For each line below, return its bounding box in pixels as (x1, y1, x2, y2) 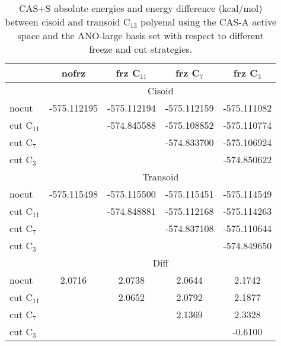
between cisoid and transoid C (5, 15, 130, 28)
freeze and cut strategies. (89, 42, 193, 56)
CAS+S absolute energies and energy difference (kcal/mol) (18, 1, 263, 15)
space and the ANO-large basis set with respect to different (17, 28, 264, 42)
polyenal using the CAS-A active (140, 15, 277, 28)
